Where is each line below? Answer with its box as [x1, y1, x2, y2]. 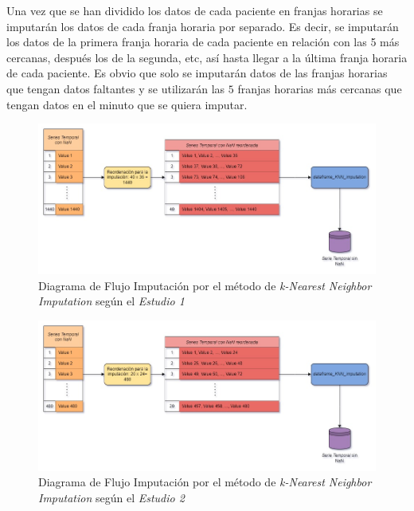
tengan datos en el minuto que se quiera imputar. [6, 96, 248, 112]
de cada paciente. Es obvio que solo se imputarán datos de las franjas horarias [6, 65, 388, 81]
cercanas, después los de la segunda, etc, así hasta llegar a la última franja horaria [6, 49, 408, 65]
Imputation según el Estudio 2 [38, 489, 185, 505]
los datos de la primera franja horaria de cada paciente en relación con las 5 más [6, 33, 400, 50]
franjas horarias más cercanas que [237, 80, 402, 96]
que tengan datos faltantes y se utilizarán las [6, 80, 225, 96]
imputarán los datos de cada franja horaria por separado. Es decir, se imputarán [6, 18, 399, 34]
